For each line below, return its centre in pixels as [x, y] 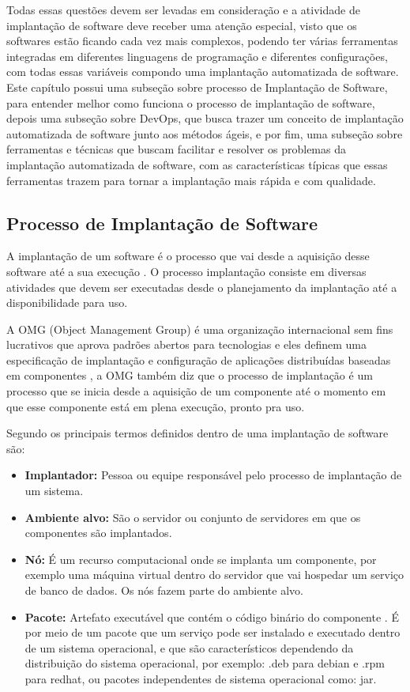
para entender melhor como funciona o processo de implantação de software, [191, 102]
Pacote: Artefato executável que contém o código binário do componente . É [212, 616]
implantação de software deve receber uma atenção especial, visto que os [182, 25]
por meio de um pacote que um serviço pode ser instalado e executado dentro [213, 632]
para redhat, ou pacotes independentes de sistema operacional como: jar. [201, 678]
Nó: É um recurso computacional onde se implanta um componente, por [201, 559]
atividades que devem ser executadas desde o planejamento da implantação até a [202, 287]
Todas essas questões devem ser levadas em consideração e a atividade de [183, 9]
